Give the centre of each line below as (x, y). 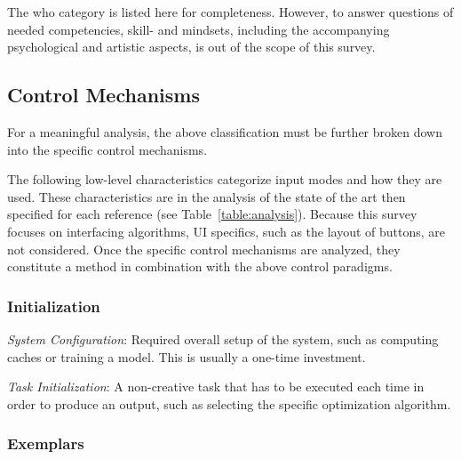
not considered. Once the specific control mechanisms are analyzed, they (204, 249)
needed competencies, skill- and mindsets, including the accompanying (199, 29)
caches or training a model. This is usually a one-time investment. (187, 356)
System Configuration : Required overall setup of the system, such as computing (223, 338)
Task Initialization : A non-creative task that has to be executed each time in (216, 387)
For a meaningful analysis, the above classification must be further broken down (225, 131)
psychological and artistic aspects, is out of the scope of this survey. (191, 47)
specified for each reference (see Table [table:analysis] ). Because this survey (212, 214)
